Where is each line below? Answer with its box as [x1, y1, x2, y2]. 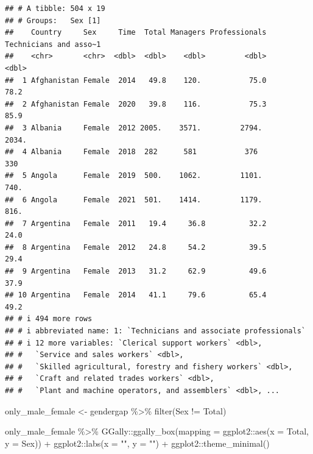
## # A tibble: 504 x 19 [5, 4, 105, 13]
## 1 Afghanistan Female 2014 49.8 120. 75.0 [5, 76, 267, 85]
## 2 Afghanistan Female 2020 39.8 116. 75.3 [5, 99, 267, 108]
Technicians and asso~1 [5, 40, 101, 49]
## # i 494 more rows [5, 314, 93, 324]
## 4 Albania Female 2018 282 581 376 [5, 147, 258, 157]
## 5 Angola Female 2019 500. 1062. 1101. [5, 171, 262, 180]
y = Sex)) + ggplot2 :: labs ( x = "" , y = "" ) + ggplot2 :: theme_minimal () [5, 436, 270, 449]
